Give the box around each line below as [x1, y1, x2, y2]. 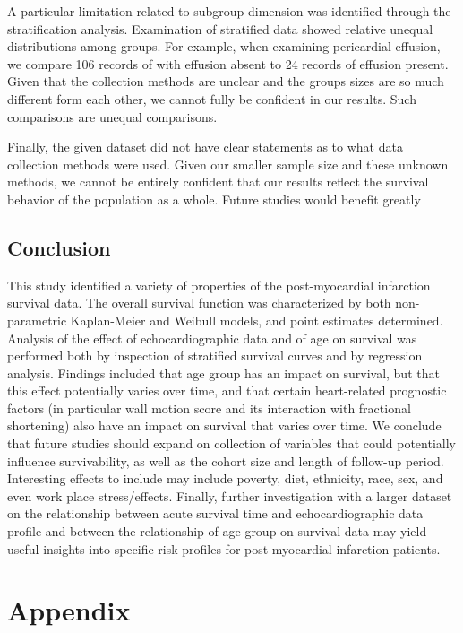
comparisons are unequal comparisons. [7, 107, 218, 126]
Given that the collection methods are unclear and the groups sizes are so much [7, 72, 444, 91]
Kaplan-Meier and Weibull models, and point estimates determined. [70, 310, 443, 329]
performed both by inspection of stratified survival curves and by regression [7, 346, 423, 365]
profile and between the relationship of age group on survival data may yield [7, 522, 427, 541]
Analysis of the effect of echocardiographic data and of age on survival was [7, 328, 417, 347]
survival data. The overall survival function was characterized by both [7, 293, 391, 312]
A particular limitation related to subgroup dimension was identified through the [7, 2, 451, 20]
